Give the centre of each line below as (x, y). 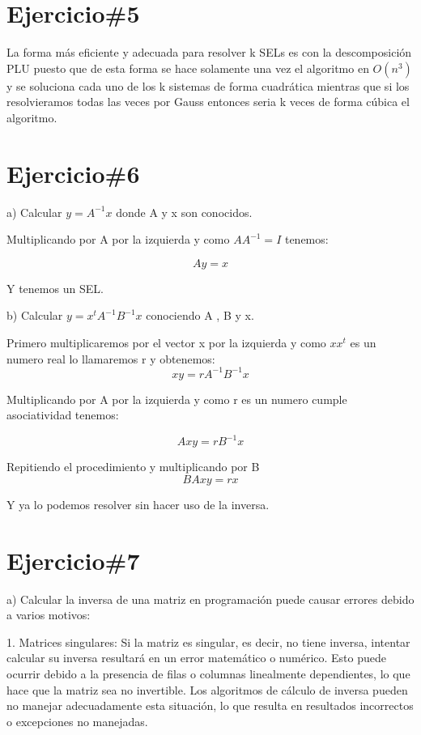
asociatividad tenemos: (63, 415)
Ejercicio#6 (73, 173)
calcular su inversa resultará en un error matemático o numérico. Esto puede (197, 658)
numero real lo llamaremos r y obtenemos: (111, 358)
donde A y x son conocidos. (184, 212)
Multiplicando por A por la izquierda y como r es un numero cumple (177, 399)
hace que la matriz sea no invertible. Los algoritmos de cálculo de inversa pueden (207, 689)
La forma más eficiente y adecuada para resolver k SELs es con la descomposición (209, 52)
